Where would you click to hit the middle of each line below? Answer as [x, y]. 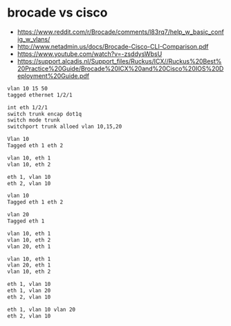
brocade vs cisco [57, 13]
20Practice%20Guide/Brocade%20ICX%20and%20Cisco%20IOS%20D [120, 68]
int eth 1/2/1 [28, 107]
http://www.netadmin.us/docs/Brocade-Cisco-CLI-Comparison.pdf [113, 46]
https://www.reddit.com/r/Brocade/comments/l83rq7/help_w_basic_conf [121, 32]
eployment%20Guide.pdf [53, 76]
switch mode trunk [34, 120]
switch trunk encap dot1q [44, 114]
